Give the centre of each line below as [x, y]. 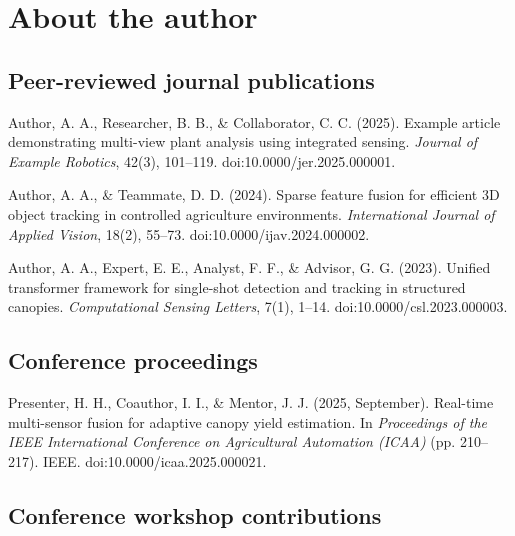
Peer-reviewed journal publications [191, 79]
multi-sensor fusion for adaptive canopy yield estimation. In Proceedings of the [247, 421]
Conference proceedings [133, 360]
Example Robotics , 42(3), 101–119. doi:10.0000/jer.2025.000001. [202, 160]
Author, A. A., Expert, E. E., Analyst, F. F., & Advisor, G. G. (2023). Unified [249, 267]
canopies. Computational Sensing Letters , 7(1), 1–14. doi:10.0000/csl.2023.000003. [258, 306]
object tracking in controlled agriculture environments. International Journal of [251, 213]
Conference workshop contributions [195, 514]
